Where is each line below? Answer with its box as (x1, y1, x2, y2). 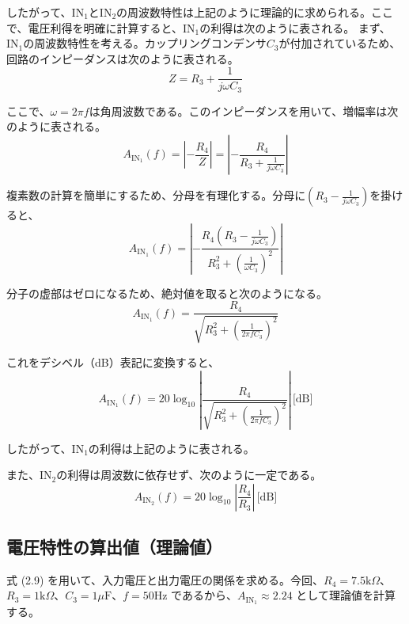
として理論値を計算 (296, 587, 396, 603)
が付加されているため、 (278, 35, 401, 51)
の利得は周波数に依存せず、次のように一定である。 (56, 466, 322, 483)
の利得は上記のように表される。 (88, 439, 255, 456)
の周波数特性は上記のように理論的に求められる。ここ (116, 4, 394, 20)
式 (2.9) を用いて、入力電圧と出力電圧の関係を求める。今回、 (6, 571, 324, 588)
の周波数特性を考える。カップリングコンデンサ (23, 35, 267, 51)
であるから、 (171, 587, 237, 603)
